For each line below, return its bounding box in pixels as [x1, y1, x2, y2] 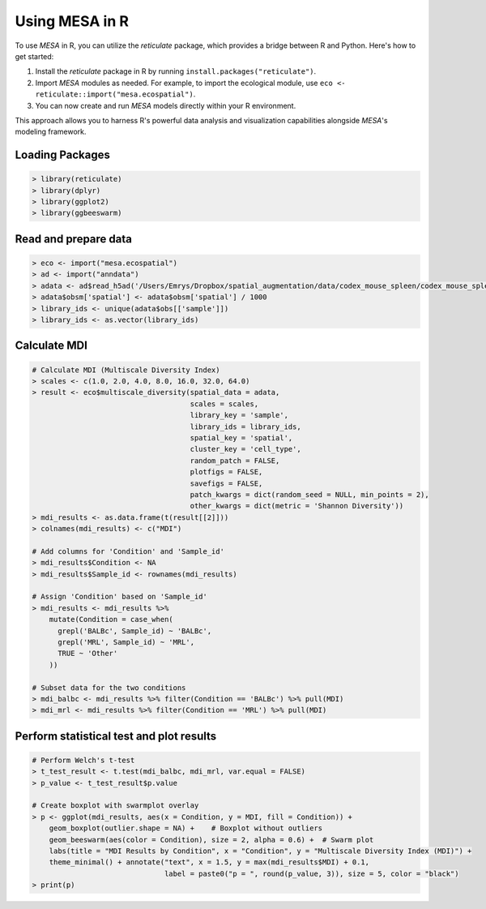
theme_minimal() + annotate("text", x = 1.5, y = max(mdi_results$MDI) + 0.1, [49, 858, 370, 867]
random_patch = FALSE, [190, 456, 280, 465]
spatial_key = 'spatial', [190, 433, 293, 442]
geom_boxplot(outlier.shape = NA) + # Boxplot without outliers [49, 824, 323, 833]
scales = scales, [190, 399, 259, 409]
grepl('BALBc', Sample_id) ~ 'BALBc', [58, 626, 212, 636]
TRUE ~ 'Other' [58, 649, 118, 658]
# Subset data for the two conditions [32, 683, 186, 692]
